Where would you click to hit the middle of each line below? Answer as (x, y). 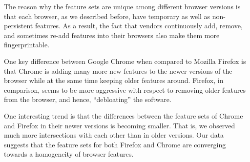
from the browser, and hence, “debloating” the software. (88, 99)
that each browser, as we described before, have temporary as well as (107, 16)
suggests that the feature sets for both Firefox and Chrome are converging (115, 144)
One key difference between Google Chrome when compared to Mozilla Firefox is (125, 61)
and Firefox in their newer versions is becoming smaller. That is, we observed (120, 125)
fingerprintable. (27, 45)
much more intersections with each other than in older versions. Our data (114, 135)
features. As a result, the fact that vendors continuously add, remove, (139, 26)
